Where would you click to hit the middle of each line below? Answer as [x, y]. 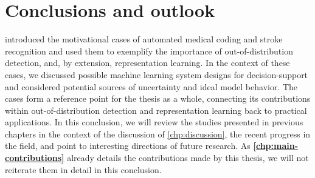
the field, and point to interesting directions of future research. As [128, 146]
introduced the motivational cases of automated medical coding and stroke [144, 39]
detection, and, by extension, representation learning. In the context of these [147, 63]
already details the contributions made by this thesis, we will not [188, 158]
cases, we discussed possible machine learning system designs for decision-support [157, 74]
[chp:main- [276, 146]
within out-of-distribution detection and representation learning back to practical [156, 110]
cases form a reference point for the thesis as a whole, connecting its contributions [158, 98]
